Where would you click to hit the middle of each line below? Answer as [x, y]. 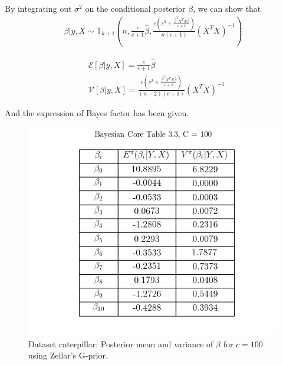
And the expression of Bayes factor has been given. [97, 113]
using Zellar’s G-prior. [68, 355]
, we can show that [227, 8]
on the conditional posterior [135, 8]
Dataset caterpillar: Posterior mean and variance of [121, 343]
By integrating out [38, 8]
